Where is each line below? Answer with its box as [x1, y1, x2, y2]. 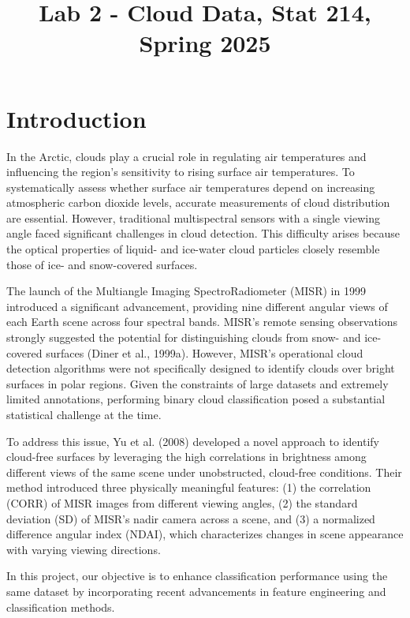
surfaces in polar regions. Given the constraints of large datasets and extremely [6, 375, 389, 391]
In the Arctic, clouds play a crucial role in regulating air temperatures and [6, 148, 367, 164]
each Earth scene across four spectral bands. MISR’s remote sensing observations [6, 313, 398, 330]
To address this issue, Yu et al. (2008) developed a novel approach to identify [6, 433, 379, 449]
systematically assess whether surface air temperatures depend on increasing [6, 178, 375, 195]
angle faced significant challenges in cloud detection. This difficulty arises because [6, 225, 401, 242]
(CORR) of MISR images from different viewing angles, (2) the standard [6, 494, 358, 511]
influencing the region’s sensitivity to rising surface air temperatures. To [6, 163, 355, 180]
